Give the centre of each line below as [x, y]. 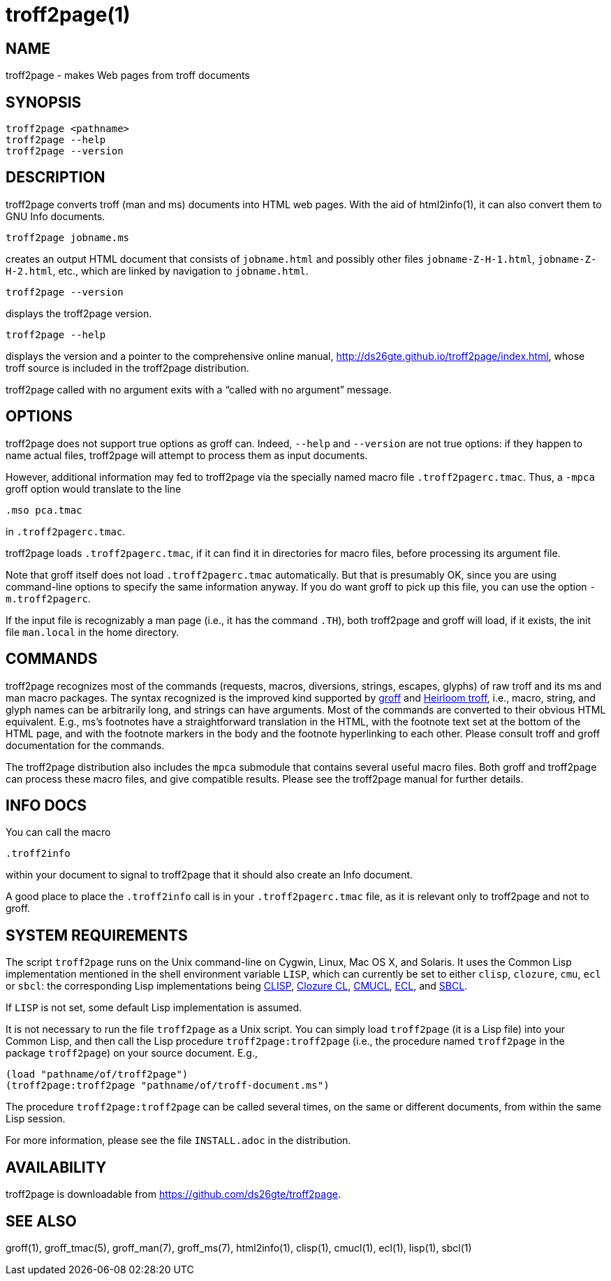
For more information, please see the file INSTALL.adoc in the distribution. [178, 1141]
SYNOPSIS [44, 102]
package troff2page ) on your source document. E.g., [132, 1053]
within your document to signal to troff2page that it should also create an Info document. [209, 875]
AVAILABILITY [56, 1167]
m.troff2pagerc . [49, 598]
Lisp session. [36, 1119]
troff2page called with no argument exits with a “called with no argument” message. [199, 389]
